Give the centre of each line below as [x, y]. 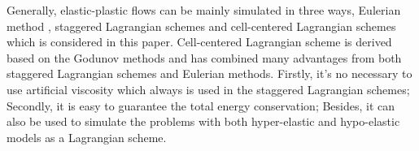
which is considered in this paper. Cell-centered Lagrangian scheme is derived [199, 42]
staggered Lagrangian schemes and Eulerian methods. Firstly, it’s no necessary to [209, 73]
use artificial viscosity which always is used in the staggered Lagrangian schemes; [208, 89]
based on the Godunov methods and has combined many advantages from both [204, 57]
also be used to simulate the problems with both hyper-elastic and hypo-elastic [203, 121]
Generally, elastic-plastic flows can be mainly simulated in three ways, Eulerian [204, 10]
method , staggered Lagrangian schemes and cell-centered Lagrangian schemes [201, 26]
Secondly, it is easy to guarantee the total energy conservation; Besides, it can [201, 105]
